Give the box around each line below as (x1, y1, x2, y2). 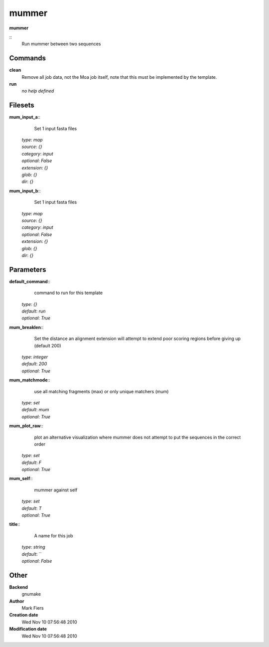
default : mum (21, 407, 49, 413)
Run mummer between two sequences (21, 41, 101, 47)
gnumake (21, 591, 41, 597)
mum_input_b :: (9, 187, 41, 194)
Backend (9, 584, 28, 590)
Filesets (9, 101, 34, 110)
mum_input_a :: (9, 114, 41, 120)
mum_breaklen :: (9, 324, 44, 330)
